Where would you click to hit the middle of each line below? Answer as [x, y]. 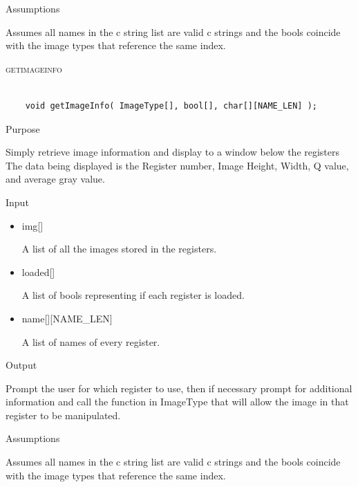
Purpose [23, 128]
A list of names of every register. [91, 341]
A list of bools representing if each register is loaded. [133, 295]
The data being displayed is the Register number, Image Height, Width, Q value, [177, 165]
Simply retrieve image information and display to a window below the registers [173, 152]
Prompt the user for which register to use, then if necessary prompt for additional [179, 388]
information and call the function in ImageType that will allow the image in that [177, 402]
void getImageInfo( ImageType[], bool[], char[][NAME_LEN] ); [171, 105]
